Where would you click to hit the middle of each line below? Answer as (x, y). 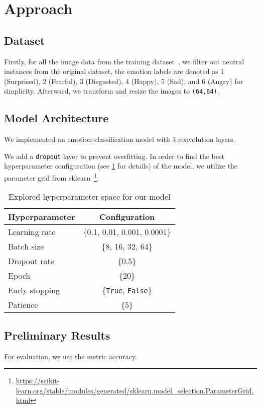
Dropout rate (31, 261)
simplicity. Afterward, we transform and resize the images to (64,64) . (112, 91)
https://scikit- (38, 381)
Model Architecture (56, 118)
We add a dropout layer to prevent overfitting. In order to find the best (114, 156)
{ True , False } (127, 290)
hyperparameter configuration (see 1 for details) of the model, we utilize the (121, 166)
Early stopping (34, 290)
